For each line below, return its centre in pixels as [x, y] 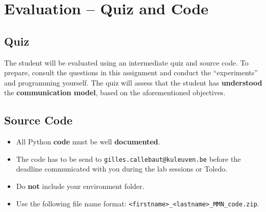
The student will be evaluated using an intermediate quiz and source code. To [126, 62]
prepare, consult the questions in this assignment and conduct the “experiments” [131, 72]
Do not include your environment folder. [80, 186]
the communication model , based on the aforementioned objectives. [115, 92]
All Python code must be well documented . [88, 142]
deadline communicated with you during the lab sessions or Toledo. [122, 169]
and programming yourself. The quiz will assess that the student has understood [133, 82]
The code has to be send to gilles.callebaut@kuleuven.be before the [128, 158]
